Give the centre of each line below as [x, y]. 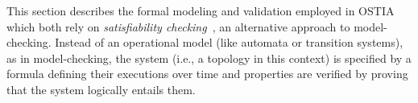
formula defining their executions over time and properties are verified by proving [207, 74]
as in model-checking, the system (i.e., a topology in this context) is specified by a [209, 58]
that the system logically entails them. [101, 89]
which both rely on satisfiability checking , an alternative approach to [178, 26]
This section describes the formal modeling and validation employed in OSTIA [201, 10]
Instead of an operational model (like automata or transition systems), [229, 42]
